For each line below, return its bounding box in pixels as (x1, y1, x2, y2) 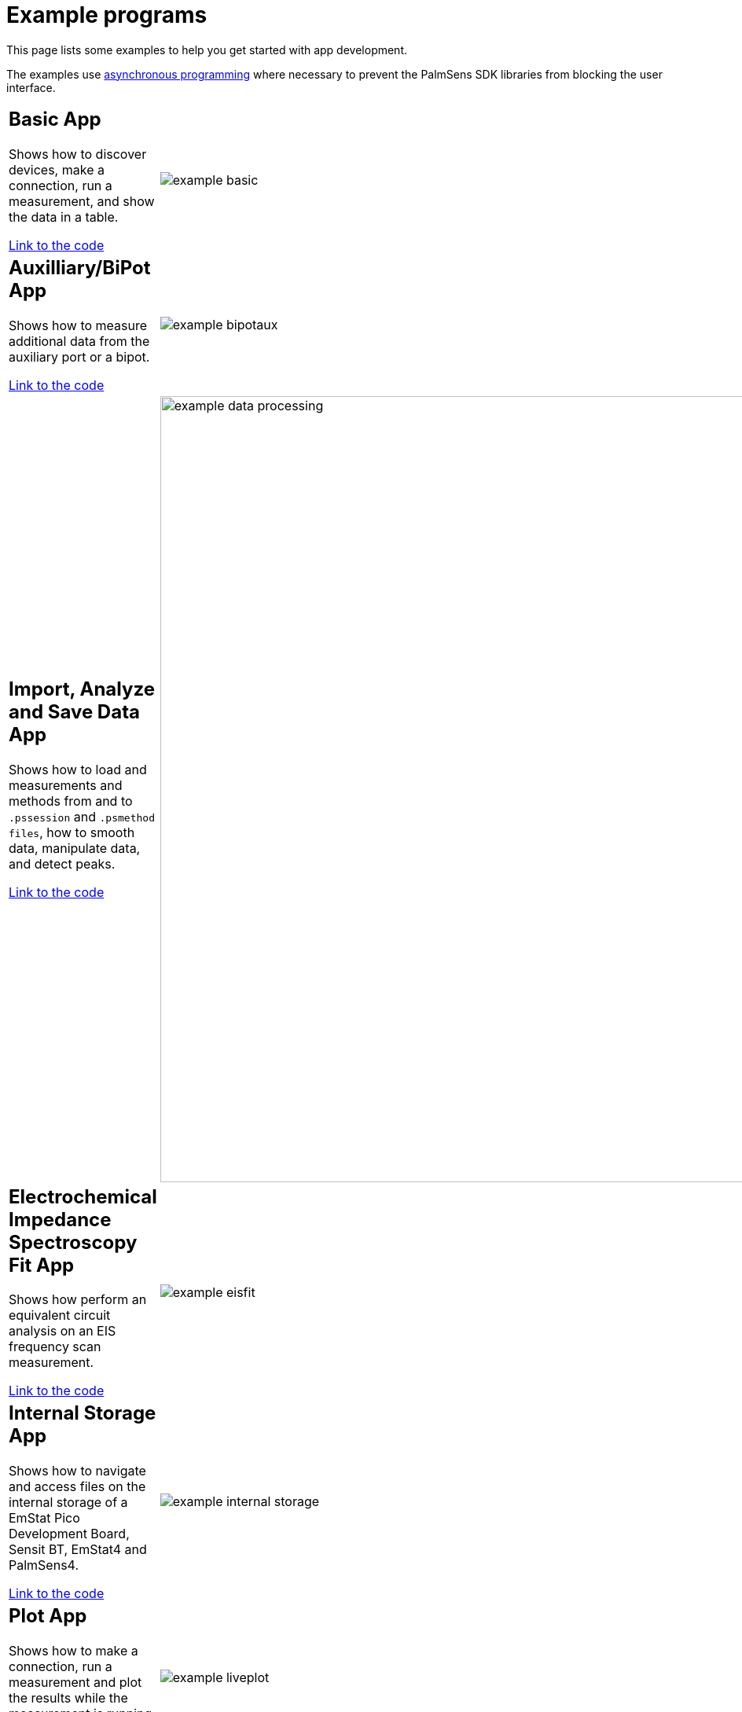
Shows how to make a (9, 1643, 138, 1659)
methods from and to (9, 793, 133, 810)
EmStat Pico (9, 1510, 80, 1526)
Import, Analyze (9, 678, 156, 701)
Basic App (9, 107, 101, 130)
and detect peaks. (9, 856, 116, 873)
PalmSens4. (9, 1557, 79, 1574)
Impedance (9, 1207, 112, 1231)
